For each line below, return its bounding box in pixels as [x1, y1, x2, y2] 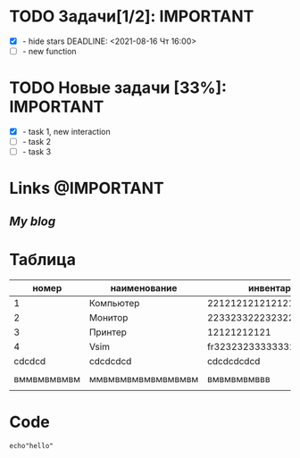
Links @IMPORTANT [9, 179, 165, 198]
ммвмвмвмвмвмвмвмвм [88, 372, 199, 385]
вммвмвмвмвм [13, 372, 81, 385]
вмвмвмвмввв [206, 372, 271, 385]
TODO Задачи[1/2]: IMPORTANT [9, 6, 254, 27]
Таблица [9, 249, 76, 270]
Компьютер [88, 296, 140, 309]
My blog [9, 213, 56, 229]
